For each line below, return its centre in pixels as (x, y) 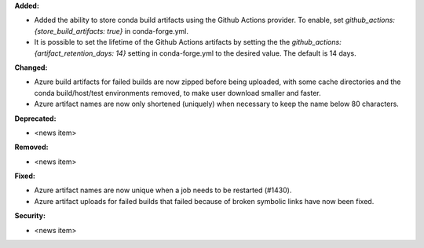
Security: (30, 216)
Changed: (31, 67)
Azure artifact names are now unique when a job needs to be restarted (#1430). (163, 190)
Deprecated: (35, 119)
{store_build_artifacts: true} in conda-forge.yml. (111, 31)
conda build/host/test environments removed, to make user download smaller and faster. (177, 93)
